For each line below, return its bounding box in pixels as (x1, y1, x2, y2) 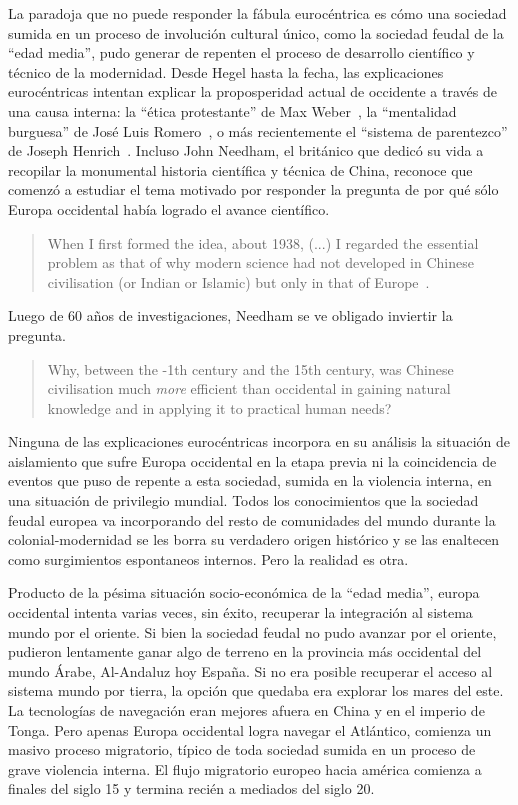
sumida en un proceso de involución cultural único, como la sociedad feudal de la (8, 22, 504, 43)
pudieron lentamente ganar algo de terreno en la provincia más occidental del (8, 641, 482, 662)
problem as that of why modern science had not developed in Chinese (47, 252, 474, 273)
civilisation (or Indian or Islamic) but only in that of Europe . (47, 271, 430, 292)
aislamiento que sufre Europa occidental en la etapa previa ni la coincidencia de (8, 450, 497, 471)
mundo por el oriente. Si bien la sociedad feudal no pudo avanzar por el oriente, (8, 621, 497, 642)
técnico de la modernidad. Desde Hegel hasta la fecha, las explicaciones (8, 61, 444, 82)
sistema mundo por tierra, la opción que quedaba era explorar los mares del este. (8, 680, 504, 701)
